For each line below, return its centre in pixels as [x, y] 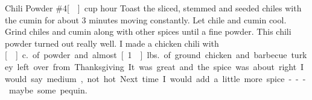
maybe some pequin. [48, 90]
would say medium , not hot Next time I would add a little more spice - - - [155, 78]
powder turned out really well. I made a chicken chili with [112, 43]
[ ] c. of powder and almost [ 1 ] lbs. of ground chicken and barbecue [146, 55]
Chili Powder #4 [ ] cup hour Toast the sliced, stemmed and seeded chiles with [153, 8]
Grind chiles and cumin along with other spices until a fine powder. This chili [148, 31]
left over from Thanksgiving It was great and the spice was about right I [161, 66]
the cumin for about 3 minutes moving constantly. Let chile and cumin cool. [146, 19]
